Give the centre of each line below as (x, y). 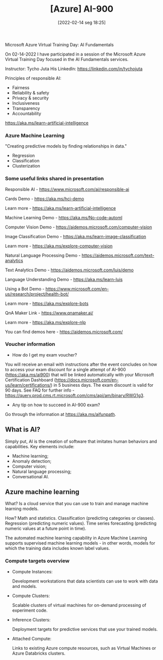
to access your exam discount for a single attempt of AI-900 (65, 369)
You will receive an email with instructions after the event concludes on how (81, 364)
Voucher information (30, 344)
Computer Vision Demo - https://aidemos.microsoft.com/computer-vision (79, 227)
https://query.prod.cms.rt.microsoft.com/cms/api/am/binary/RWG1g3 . (75, 395)
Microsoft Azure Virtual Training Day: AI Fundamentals (59, 44)
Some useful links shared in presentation (54, 179)
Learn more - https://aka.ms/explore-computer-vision (59, 246)
